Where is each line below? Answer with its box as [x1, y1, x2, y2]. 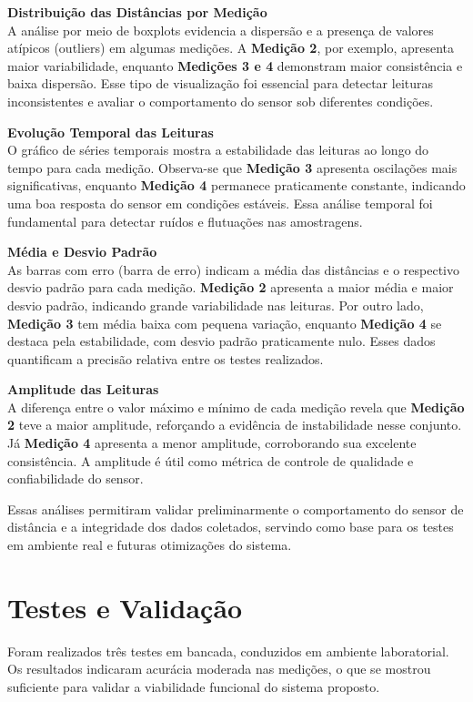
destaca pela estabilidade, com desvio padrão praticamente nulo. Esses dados [7, 331, 436, 351]
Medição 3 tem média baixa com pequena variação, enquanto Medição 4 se [7, 313, 442, 332]
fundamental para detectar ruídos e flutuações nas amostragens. [7, 211, 363, 230]
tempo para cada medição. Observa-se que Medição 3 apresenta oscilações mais [7, 158, 458, 177]
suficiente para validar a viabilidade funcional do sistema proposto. [7, 677, 380, 696]
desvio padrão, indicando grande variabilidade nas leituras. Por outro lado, [7, 295, 424, 314]
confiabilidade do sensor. [7, 469, 144, 488]
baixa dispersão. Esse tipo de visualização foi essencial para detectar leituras [7, 74, 434, 93]
